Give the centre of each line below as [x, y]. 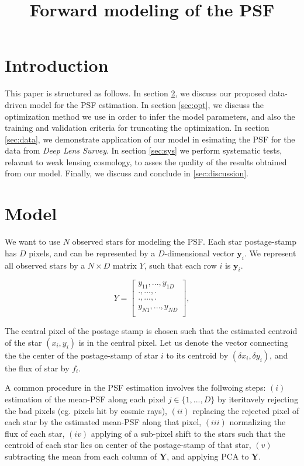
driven [16, 104]
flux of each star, [35, 433]
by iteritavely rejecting [258, 399]
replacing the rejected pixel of [246, 410]
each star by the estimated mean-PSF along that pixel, [103, 422]
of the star [23, 342]
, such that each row [180, 265]
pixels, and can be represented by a [92, 253]
